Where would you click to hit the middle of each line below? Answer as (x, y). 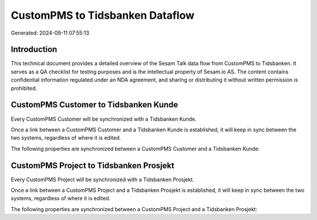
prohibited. (24, 88)
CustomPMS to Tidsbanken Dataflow (103, 15)
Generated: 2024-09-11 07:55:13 (50, 33)
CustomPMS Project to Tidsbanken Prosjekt (92, 165)
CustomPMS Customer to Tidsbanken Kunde (95, 105)
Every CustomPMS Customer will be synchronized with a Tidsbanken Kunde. (104, 119)
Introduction (34, 50)
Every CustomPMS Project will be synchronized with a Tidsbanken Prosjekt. (102, 180)
